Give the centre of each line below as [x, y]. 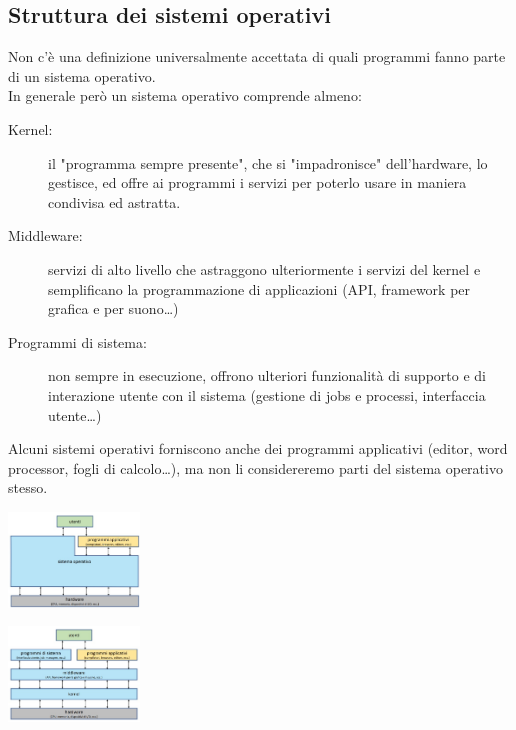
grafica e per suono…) [113, 308]
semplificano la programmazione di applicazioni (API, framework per [259, 288]
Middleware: [45, 235]
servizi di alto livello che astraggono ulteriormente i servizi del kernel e [264, 268]
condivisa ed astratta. [114, 201]
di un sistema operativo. [82, 75]
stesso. [28, 487]
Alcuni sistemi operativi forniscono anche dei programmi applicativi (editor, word [258, 448]
